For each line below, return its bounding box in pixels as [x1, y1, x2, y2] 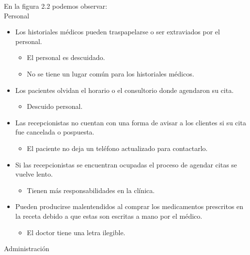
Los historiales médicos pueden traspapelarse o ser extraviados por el [15, 27, 220, 37]
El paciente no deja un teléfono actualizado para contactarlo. [27, 143, 208, 153]
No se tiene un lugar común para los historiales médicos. [27, 68, 194, 78]
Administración [4, 243, 49, 254]
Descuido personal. [27, 101, 83, 111]
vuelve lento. [15, 169, 53, 179]
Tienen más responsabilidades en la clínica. [27, 185, 155, 195]
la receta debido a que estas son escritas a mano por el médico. [15, 210, 203, 221]
